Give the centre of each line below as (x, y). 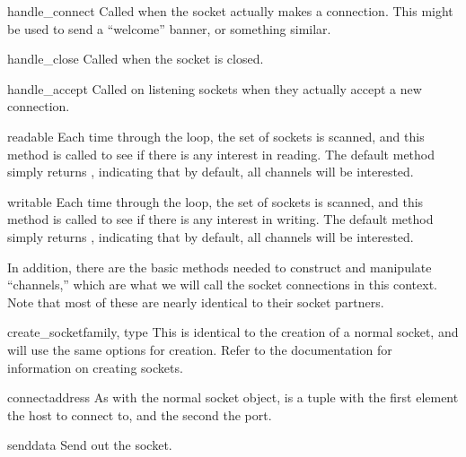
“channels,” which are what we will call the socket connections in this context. (223, 285)
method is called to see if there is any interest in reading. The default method (221, 154)
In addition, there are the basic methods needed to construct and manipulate (220, 267)
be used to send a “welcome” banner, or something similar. (169, 28)
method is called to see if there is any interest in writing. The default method (220, 219)
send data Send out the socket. (90, 445)
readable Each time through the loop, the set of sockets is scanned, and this (216, 136)
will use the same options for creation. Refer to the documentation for (200, 349)
